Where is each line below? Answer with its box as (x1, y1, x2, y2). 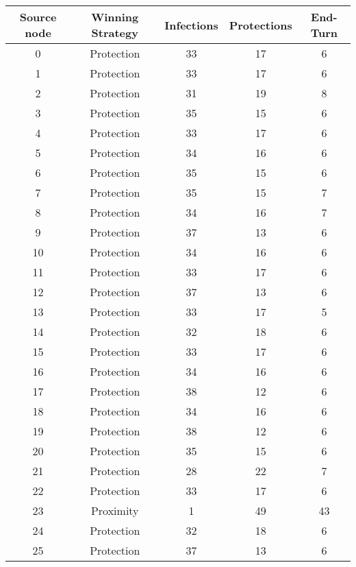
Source (19, 9, 57, 25)
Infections (164, 16, 218, 33)
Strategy (91, 25, 138, 40)
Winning (91, 9, 139, 25)
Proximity (90, 503, 139, 518)
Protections (229, 16, 292, 33)
